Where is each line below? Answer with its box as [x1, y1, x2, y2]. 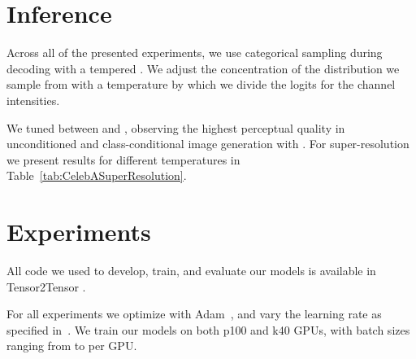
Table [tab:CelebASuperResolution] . [6, 167, 187, 184]
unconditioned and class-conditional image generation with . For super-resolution [6, 135, 409, 152]
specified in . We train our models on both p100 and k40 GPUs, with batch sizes [6, 321, 410, 338]
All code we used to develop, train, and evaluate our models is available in [6, 262, 376, 278]
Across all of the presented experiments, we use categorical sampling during [6, 44, 383, 61]
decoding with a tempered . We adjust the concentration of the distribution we [6, 59, 400, 77]
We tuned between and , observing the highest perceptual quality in [6, 119, 345, 136]
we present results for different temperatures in [6, 151, 240, 168]
